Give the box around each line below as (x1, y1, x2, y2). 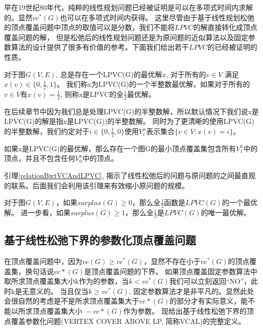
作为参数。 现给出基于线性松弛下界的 (123, 306, 247, 316)
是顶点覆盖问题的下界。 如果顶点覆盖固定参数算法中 (84, 266, 257, 276)
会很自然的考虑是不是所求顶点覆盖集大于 (4, 295, 139, 306)
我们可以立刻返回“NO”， (169, 276, 251, 286)
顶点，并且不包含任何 (4, 153, 75, 163)
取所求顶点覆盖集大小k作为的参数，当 (4, 276, 129, 286)
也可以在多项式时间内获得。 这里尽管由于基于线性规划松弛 (60, 12, 254, 22)
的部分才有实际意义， (170, 295, 241, 306)
